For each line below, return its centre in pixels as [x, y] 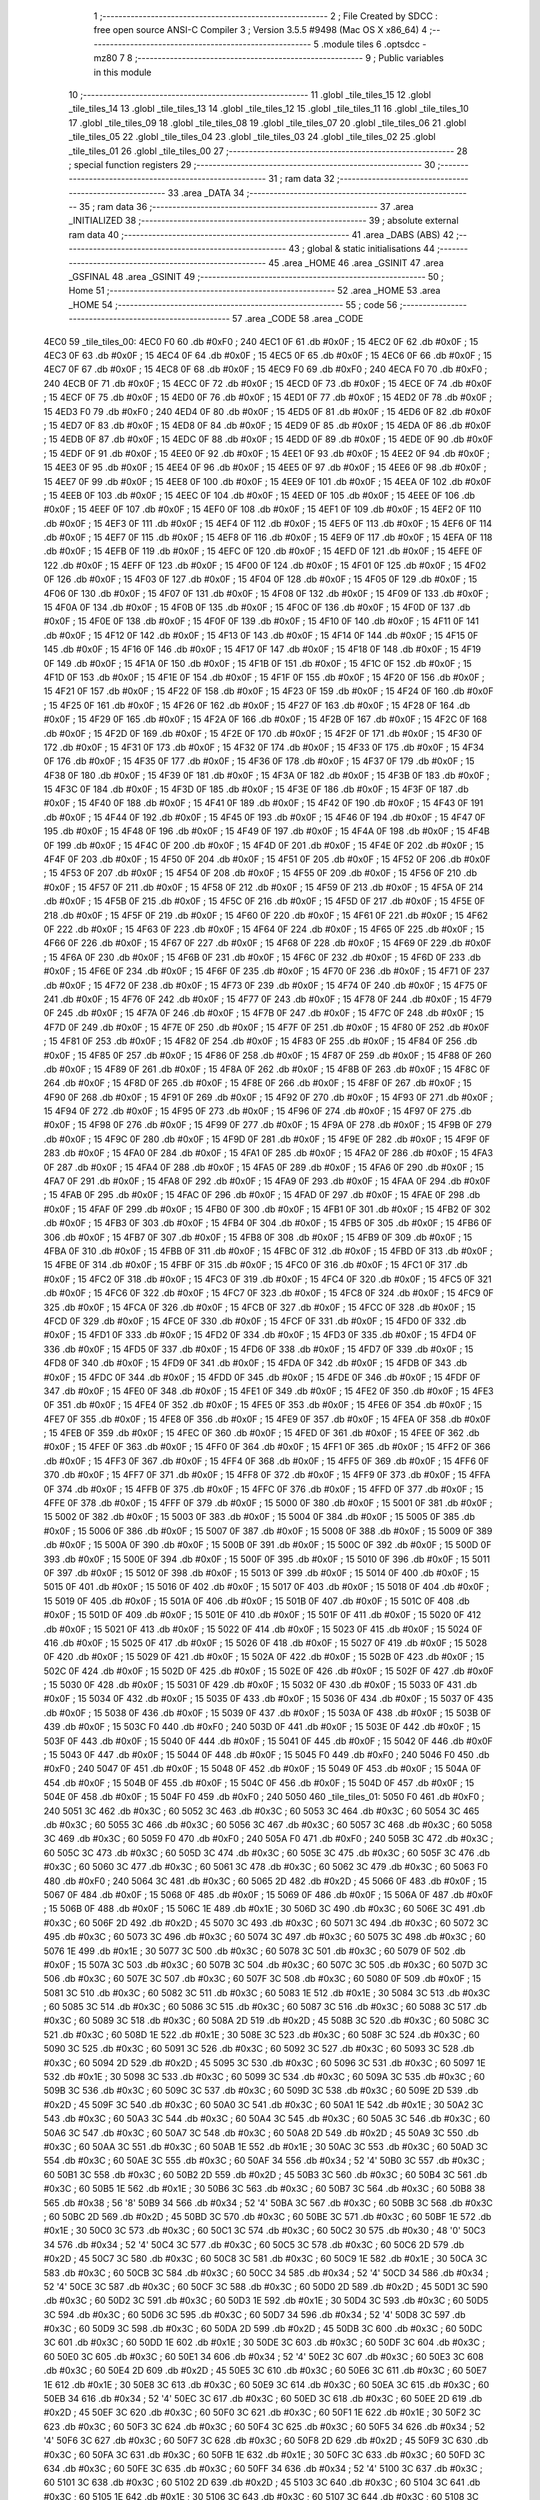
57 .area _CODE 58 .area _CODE [297, 319]
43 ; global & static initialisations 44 [361, 249]
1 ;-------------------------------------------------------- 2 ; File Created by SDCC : [266, 16]
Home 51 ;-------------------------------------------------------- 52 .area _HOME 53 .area [254, 291]
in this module [122, 72]
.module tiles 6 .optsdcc [370, 44]
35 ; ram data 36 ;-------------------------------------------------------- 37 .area [246, 207]
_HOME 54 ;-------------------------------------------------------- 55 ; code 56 [233, 304]
